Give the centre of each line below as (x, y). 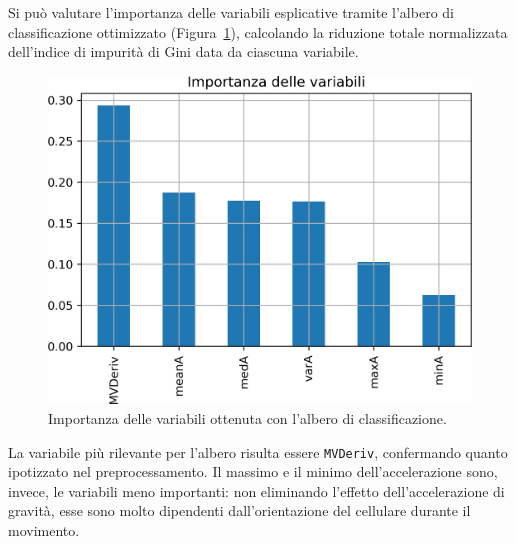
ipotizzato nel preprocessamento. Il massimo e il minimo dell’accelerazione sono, (253, 471)
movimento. (44, 530)
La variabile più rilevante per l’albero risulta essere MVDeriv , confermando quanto (258, 451)
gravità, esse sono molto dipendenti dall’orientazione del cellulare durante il (239, 510)
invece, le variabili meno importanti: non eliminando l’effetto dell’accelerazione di (256, 490)
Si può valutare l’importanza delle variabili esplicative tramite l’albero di (231, 12)
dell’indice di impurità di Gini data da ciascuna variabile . (183, 51)
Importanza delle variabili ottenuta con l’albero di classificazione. (247, 418)
